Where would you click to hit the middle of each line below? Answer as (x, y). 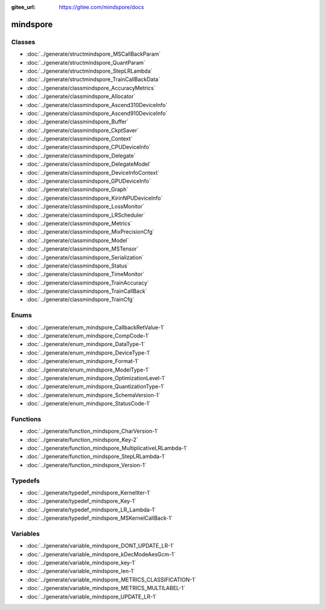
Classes (23, 42)
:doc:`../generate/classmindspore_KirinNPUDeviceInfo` (94, 198)
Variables (26, 534)
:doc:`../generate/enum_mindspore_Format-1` (83, 361)
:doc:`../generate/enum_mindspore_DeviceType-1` (88, 353)
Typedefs (26, 480)
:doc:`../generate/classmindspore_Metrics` (79, 223)
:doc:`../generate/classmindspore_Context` (79, 139)
